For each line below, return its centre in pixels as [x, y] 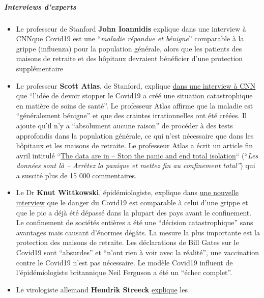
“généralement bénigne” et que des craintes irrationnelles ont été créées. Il [131, 115]
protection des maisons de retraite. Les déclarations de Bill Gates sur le [127, 242]
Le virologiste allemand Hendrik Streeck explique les [102, 289]
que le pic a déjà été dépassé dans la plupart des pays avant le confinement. [134, 212]
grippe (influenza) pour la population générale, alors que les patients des [129, 48]
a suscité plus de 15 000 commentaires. [76, 175]
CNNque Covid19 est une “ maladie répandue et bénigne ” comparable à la [130, 38]
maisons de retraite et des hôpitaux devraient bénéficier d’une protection [129, 58]
